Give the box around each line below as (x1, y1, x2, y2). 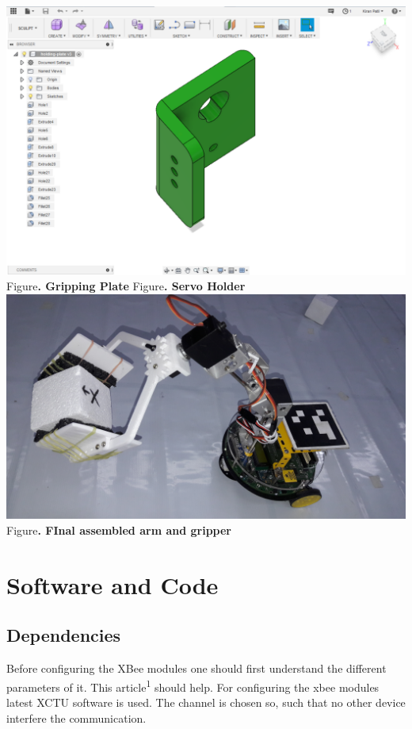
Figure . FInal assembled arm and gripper (6, 521, 231, 538)
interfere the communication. (6, 709, 147, 726)
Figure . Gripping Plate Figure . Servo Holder (6, 278, 246, 294)
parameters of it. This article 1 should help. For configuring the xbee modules (6, 676, 380, 695)
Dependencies (6, 623, 121, 647)
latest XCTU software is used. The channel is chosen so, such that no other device (6, 693, 406, 710)
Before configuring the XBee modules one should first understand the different (6, 660, 387, 677)
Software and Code (6, 568, 219, 600)
